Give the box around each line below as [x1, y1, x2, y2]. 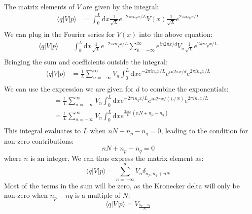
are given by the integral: [83, 1, 159, 12]
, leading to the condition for [161, 125, 248, 136]
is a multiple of [74, 190, 120, 200]
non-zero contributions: [4, 135, 74, 146]
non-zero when [4, 190, 48, 200]
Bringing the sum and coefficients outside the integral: [4, 57, 168, 67]
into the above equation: [139, 29, 213, 39]
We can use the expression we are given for [4, 84, 134, 94]
